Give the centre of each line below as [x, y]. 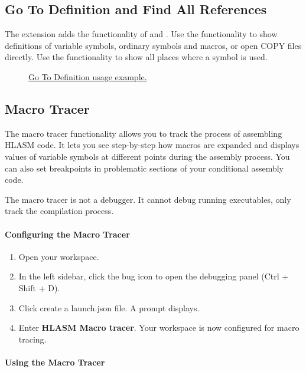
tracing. [32, 339]
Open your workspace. [59, 256]
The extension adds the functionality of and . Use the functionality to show [141, 34]
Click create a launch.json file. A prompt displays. [109, 307]
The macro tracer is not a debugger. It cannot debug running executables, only [148, 199]
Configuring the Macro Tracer [67, 234]
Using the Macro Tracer [55, 362]
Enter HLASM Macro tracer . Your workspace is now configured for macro [159, 327]
